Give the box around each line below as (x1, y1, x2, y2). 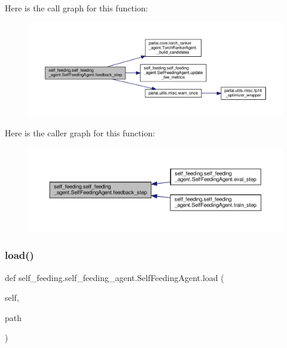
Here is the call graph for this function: (5, 2, 148, 14)
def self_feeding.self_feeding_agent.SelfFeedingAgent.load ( (5, 271, 224, 283)
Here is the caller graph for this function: (5, 127, 155, 139)
